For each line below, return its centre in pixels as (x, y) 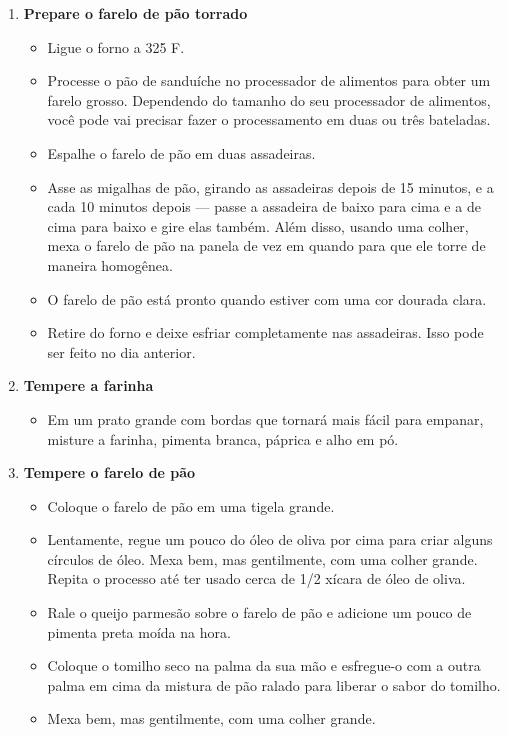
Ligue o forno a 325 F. (116, 46)
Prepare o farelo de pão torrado (135, 13)
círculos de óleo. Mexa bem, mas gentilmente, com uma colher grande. (262, 558)
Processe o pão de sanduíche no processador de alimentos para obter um (269, 80)
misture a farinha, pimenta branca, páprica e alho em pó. (223, 438)
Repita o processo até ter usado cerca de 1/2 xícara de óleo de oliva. (256, 578)
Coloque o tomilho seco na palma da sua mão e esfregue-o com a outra (264, 665)
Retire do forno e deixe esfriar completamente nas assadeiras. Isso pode (265, 332)
